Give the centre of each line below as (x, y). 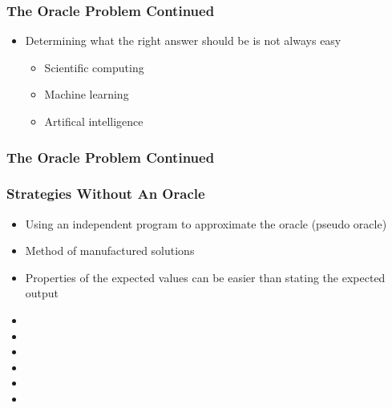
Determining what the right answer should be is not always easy (183, 40)
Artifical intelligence (94, 121)
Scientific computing (94, 67)
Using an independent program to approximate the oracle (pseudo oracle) (206, 223)
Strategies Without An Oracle (106, 194)
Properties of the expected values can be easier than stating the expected (205, 277)
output (42, 293)
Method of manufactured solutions (110, 250)
